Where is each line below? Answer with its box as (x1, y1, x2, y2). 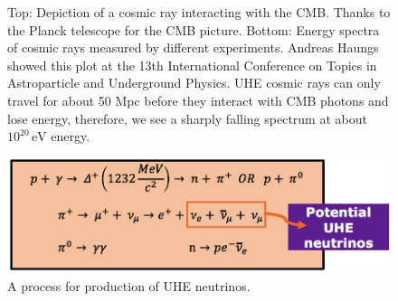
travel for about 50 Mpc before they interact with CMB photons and (7, 90, 389, 109)
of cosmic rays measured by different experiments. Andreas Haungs (7, 38, 379, 57)
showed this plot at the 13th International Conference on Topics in (7, 55, 377, 74)
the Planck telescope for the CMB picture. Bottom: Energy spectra (7, 20, 380, 39)
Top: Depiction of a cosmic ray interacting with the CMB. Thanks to (7, 3, 391, 21)
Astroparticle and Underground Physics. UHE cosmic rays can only (7, 73, 381, 92)
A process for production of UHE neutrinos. (7, 277, 251, 296)
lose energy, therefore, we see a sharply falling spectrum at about (7, 108, 367, 127)
